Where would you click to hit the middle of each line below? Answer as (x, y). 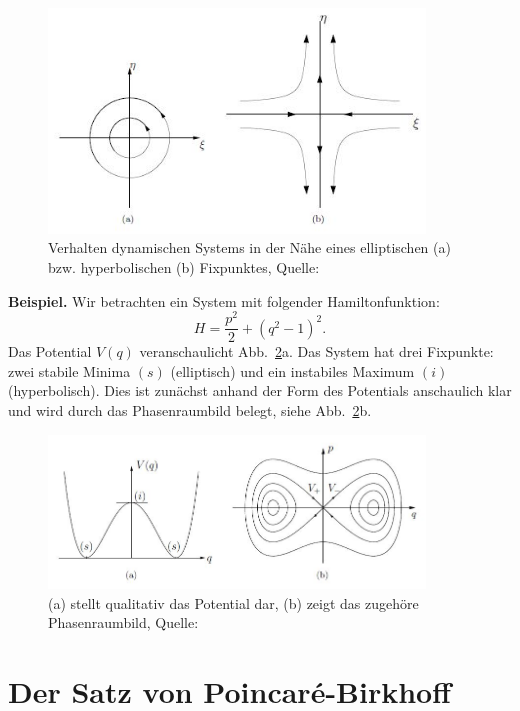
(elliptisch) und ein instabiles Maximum (292, 370)
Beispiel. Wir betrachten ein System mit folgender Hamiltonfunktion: (224, 300)
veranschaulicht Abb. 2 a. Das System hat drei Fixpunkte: (316, 351)
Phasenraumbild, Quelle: (123, 622)
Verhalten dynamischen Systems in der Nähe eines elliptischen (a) (249, 247)
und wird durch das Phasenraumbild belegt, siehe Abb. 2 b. (190, 410)
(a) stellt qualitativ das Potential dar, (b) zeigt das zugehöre (233, 602)
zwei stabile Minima (69, 370)
